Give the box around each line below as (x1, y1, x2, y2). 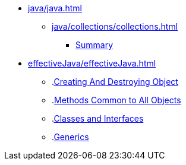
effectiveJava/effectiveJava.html (28, 58, 156, 68)
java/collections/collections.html (52, 21, 178, 31)
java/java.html (28, 3, 83, 13)
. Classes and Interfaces (52, 113, 144, 123)
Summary (75, 40, 114, 50)
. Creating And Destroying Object (52, 77, 178, 87)
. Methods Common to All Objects (52, 95, 181, 105)
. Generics (52, 132, 89, 142)
